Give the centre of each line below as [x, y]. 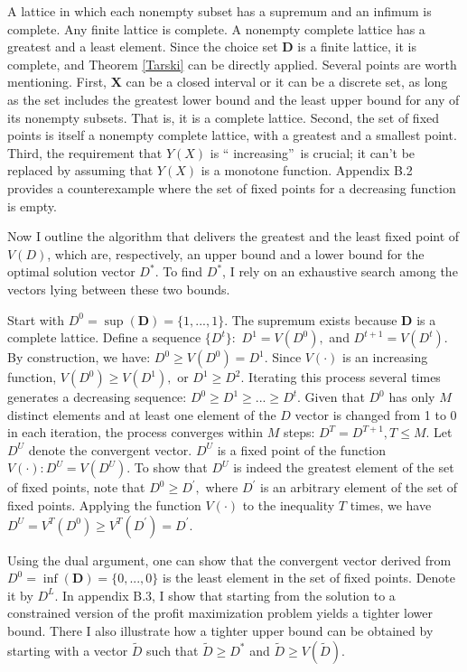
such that [173, 650]
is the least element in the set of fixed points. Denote [309, 578]
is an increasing [385, 357]
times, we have [391, 505]
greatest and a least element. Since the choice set [143, 47]
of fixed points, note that [76, 487]
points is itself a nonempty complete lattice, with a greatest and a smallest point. [232, 135]
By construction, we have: [79, 357]
